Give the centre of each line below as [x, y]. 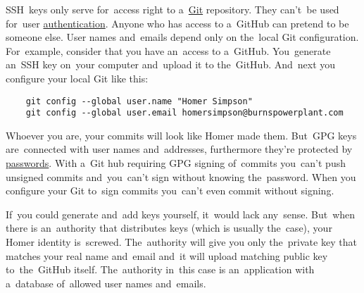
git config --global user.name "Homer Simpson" [139, 101]
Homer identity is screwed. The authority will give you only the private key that [181, 242]
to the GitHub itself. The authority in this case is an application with [160, 269]
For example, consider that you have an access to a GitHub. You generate [168, 50]
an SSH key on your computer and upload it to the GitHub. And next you [171, 64]
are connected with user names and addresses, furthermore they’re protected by [179, 149]
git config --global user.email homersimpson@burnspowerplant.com [184, 113]
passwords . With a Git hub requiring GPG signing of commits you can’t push [176, 163]
